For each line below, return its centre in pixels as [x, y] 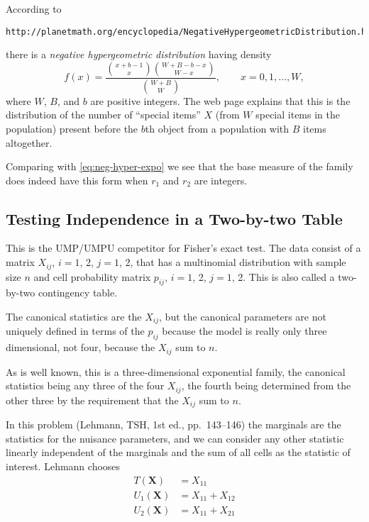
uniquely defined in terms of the [75, 331]
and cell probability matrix [92, 276]
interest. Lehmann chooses [63, 466]
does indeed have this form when [77, 180]
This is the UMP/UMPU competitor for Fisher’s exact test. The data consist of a [183, 248]
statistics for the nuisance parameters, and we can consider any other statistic [175, 438]
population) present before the [72, 128]
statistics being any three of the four [85, 385]
